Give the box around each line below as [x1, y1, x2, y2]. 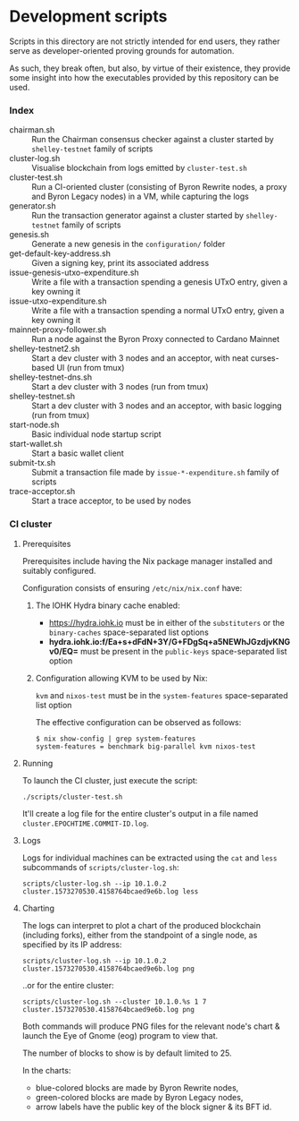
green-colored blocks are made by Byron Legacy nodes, [35, 1091, 244, 1102]
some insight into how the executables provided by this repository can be [9, 72, 279, 82]
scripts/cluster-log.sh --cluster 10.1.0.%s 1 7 [21, 997, 207, 1006]
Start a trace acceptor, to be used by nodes [31, 495, 192, 507]
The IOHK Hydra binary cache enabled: [35, 600, 180, 611]
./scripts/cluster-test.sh [21, 792, 123, 801]
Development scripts [9, 6, 168, 27]
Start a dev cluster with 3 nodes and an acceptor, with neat [31, 353, 249, 364]
